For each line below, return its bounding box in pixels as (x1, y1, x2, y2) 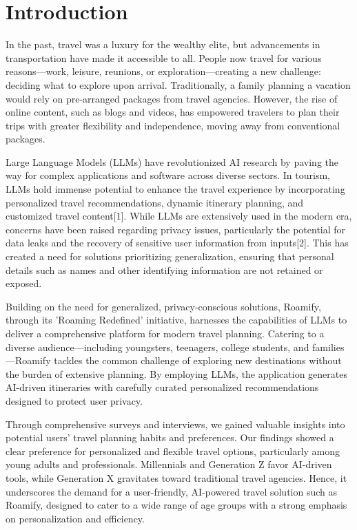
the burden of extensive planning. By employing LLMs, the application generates (6, 366, 347, 381)
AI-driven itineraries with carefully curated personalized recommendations (6, 380, 319, 394)
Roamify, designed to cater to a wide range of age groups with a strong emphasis (6, 498, 347, 512)
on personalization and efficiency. (6, 511, 145, 525)
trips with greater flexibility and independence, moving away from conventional (6, 118, 340, 132)
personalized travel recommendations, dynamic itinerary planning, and (6, 195, 304, 209)
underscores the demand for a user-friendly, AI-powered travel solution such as (6, 484, 338, 498)
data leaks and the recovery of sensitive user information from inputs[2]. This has (6, 235, 349, 250)
